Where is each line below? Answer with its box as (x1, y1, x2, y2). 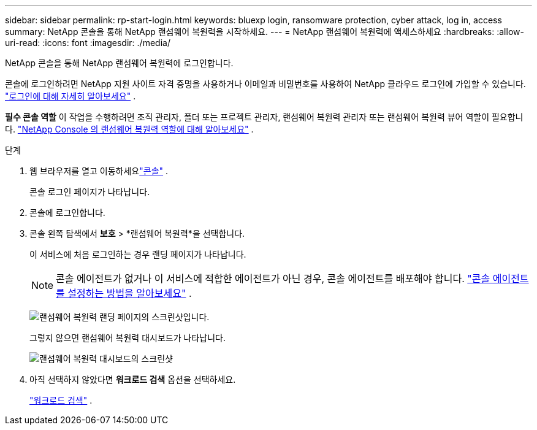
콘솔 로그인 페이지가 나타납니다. (29, 186, 150, 197)
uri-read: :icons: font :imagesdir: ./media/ (5, 37, 170, 48)
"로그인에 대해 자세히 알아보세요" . (5, 91, 136, 101)
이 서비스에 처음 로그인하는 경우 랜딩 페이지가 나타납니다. (29, 249, 246, 259)
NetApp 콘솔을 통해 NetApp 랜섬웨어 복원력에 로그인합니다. (5, 58, 234, 68)
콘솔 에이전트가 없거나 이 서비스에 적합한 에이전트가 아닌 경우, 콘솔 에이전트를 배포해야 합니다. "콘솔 (56, 272, 490, 285)
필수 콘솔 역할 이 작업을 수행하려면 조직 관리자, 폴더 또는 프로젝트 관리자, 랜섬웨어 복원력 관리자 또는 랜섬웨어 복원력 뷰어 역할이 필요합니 (5, 112, 524, 122)
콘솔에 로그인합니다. (29, 207, 105, 218)
